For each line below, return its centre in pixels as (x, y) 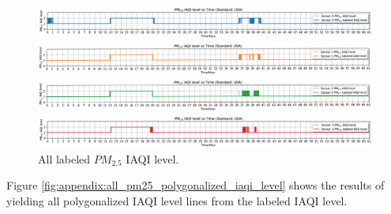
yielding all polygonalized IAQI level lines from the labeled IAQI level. (177, 200)
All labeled (64, 158)
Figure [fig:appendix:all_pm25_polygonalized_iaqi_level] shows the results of (195, 185)
